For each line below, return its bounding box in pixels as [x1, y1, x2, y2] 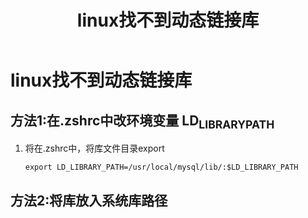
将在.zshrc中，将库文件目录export [24, 142, 165, 155]
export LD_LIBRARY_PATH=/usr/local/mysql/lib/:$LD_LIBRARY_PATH [24, 162, 299, 173]
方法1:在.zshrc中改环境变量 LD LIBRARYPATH [10, 112, 275, 131]
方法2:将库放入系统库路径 [10, 192, 168, 209]
